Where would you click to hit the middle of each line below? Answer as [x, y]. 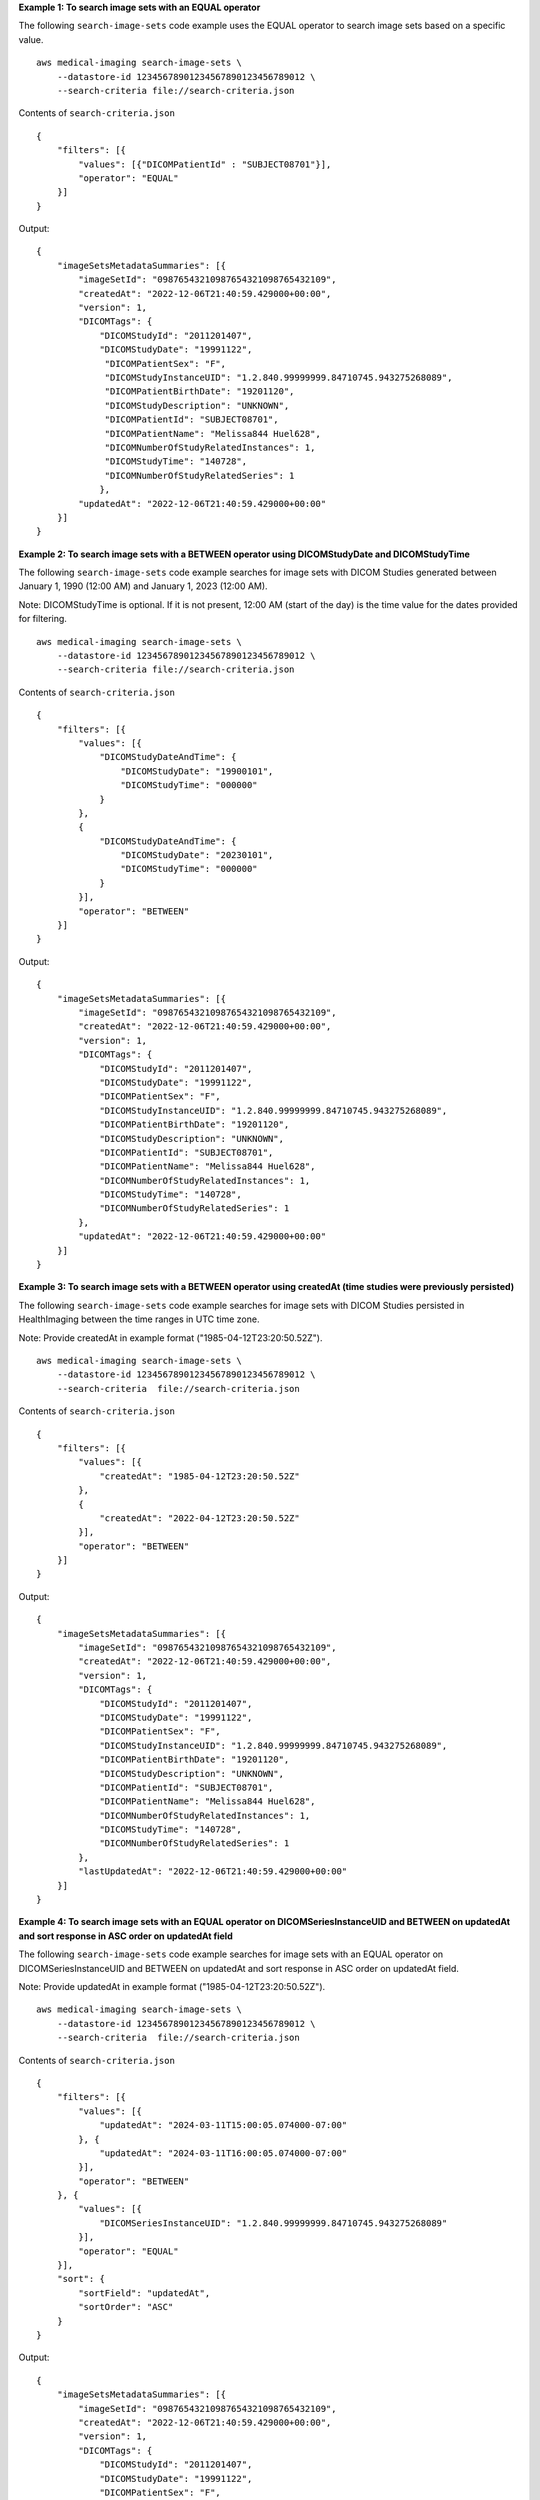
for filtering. [42, 619]
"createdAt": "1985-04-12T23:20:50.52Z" [199, 1476]
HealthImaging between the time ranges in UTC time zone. [139, 1319]
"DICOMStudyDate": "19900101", [197, 771]
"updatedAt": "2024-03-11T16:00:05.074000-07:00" [223, 2153]
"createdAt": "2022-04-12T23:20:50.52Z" [199, 1518]
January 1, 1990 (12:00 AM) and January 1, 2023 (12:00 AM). [143, 586]
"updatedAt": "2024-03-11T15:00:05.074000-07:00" [223, 2125]
